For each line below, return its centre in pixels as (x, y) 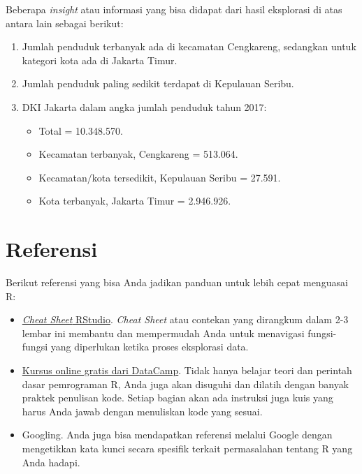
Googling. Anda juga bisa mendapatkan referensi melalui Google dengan (177, 435)
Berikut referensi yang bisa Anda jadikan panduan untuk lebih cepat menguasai (177, 282)
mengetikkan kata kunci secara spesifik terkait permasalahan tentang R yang (187, 448)
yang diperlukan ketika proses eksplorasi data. (150, 347)
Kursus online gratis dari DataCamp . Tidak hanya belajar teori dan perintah (187, 370)
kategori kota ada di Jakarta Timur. (100, 60)
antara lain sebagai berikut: (65, 23)
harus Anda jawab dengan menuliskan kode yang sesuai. (142, 411)
